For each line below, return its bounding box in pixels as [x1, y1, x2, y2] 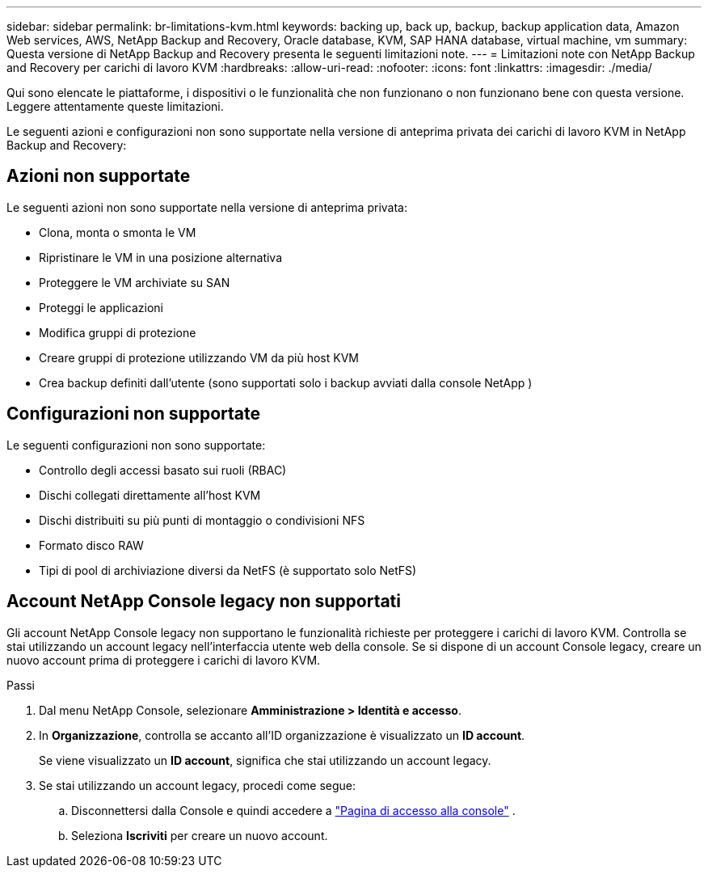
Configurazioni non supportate [6, 403, 260, 424]
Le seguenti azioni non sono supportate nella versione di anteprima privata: [6, 200, 407, 214]
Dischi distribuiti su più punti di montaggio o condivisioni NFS [39, 513, 365, 527]
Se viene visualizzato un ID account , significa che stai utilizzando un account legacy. [39, 753, 491, 767]
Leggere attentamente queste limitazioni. [6, 99, 224, 113]
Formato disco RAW [39, 538, 144, 552]
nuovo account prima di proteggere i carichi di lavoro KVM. [6, 652, 321, 667]
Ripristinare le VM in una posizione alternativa [39, 250, 283, 264]
